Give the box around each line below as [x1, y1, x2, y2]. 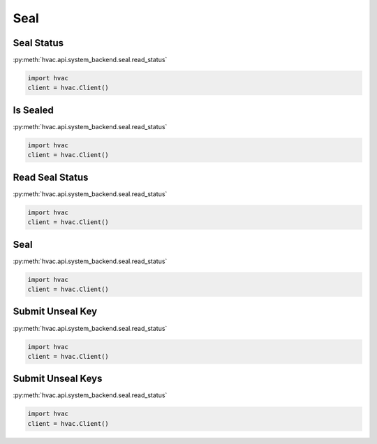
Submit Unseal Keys [13, 373, 103, 385]
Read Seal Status [13, 171, 89, 183]
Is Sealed [13, 104, 54, 116]
